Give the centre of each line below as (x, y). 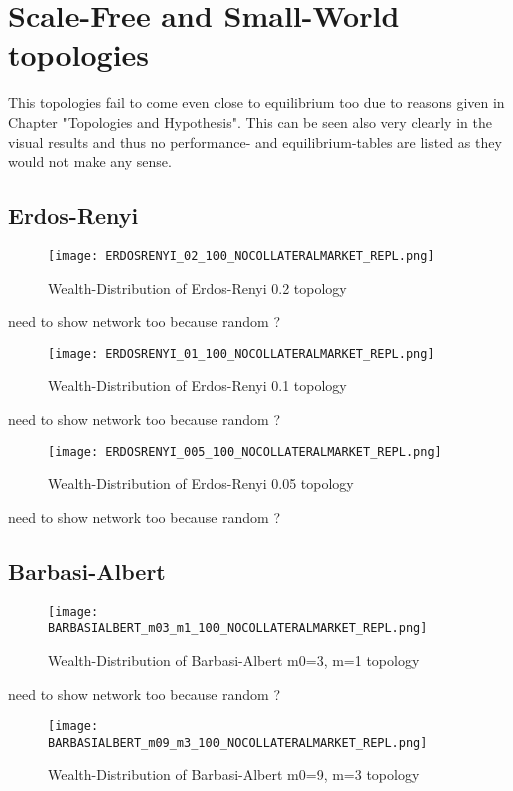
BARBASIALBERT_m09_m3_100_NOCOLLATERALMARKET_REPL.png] (238, 742)
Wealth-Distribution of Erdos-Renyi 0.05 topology (201, 483)
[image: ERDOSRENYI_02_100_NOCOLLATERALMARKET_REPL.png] (241, 255)
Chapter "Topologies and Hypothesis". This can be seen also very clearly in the (250, 121)
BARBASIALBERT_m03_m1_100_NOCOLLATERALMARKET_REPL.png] (238, 628)
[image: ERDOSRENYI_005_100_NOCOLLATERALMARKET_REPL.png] (245, 451)
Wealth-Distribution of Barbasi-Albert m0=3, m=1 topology (234, 659)
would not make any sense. (90, 161)
